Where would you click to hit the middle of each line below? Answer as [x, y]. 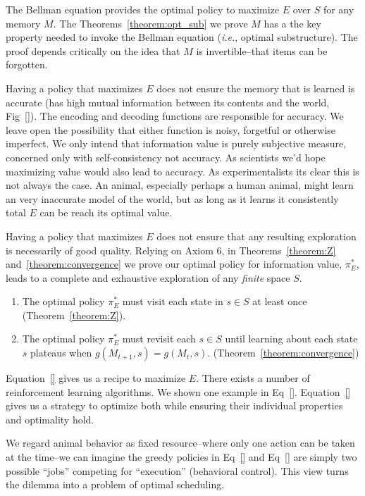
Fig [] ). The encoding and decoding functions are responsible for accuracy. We [175, 116]
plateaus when [61, 353]
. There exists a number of [253, 378]
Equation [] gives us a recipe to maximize [96, 378]
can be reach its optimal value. [106, 212]
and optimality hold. [50, 419]
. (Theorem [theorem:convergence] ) [283, 353]
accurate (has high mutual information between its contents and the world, [168, 102]
